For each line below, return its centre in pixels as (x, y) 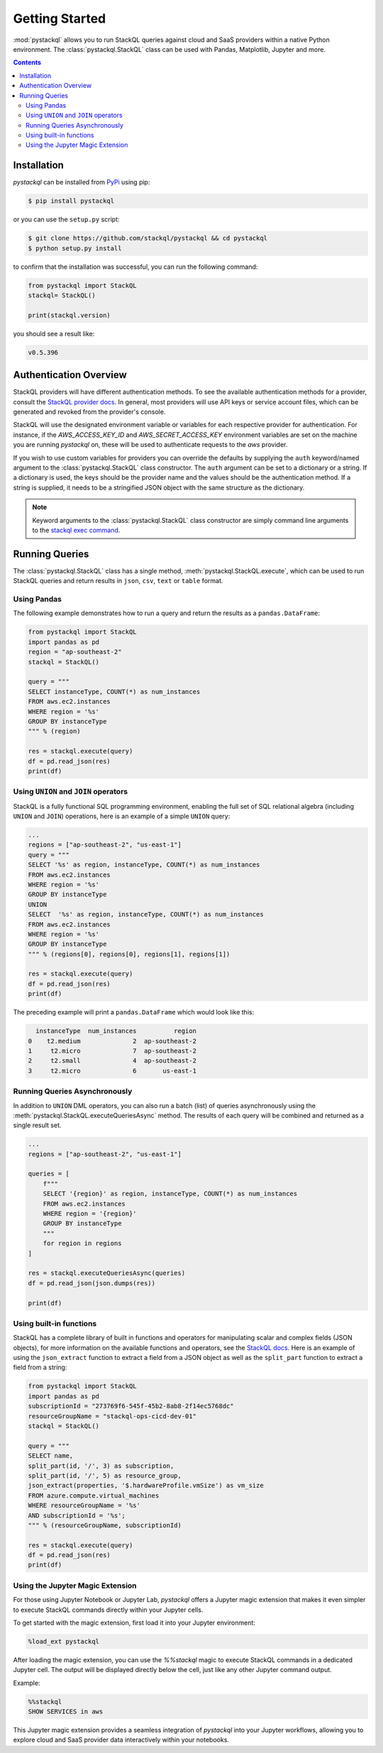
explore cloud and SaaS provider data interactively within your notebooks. (121, 1740)
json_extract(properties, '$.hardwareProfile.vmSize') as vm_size (146, 1486)
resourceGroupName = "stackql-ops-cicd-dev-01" (112, 1416)
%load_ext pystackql (63, 1641)
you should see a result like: (54, 333)
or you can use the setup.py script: (66, 219)
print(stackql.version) (70, 315)
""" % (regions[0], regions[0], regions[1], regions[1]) (129, 954)
